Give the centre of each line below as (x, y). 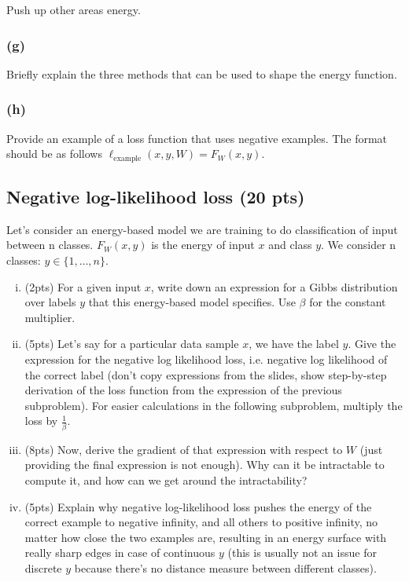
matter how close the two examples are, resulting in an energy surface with (206, 537)
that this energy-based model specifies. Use (192, 302)
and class (290, 245)
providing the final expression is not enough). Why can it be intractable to (204, 465)
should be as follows (54, 154)
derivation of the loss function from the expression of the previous (183, 390)
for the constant (348, 302)
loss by (41, 421)
